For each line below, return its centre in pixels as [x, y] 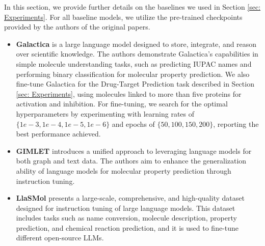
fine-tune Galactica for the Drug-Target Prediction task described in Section [135, 84]
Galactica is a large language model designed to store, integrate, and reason [136, 44]
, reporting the [236, 124]
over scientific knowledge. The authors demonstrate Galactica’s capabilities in [137, 54]
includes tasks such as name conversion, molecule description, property [126, 218]
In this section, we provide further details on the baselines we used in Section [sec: [132, 7]
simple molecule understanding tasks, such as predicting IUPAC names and [134, 63]
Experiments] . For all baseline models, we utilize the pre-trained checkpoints [123, 17]
